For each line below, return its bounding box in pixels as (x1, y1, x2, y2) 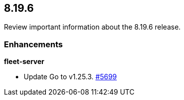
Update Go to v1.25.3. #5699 (24, 72, 117, 81)
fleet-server (4, 57, 44, 66)
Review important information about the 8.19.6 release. (4, 23, 181, 32)
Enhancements (4, 39, 63, 49)
